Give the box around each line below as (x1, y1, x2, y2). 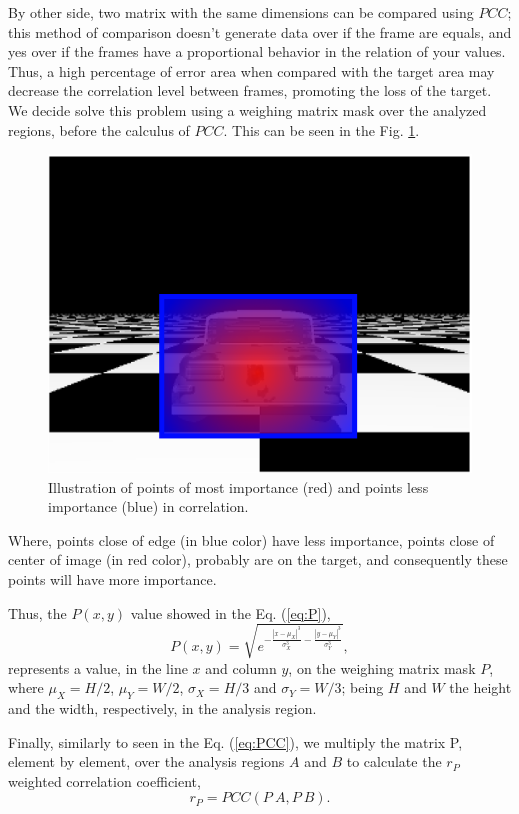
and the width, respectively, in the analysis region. (8, 698, 317, 719)
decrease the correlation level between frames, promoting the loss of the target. (8, 80, 492, 101)
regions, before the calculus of (8, 119, 190, 140)
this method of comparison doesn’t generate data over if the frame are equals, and (8, 21, 512, 42)
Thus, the (8, 602, 67, 623)
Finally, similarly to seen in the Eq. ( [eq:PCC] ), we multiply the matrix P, (8, 731, 463, 752)
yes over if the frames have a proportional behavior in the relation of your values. (8, 41, 506, 62)
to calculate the (346, 751, 442, 772)
